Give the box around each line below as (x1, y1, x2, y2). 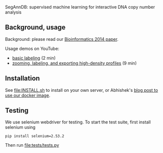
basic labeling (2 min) (12, 55, 56, 61)
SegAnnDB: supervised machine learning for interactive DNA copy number (5, 4, 155, 10)
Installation (5, 74, 40, 83)
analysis (5, 9, 22, 15)
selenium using (5, 124, 36, 130)
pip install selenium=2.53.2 (5, 134, 64, 139)
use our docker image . (5, 92, 50, 98)
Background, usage (5, 23, 66, 32)
